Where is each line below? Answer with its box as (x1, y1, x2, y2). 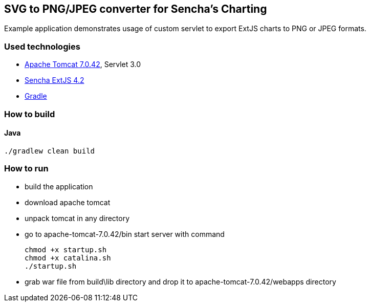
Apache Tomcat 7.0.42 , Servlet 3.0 (25, 60, 141, 69)
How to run (4, 163, 49, 174)
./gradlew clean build (4, 146, 95, 155)
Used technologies (4, 41, 80, 52)
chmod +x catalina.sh (25, 253, 111, 262)
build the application (25, 182, 93, 191)
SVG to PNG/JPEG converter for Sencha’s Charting (4, 3, 267, 15)
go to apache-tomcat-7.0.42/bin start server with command (25, 229, 225, 238)
